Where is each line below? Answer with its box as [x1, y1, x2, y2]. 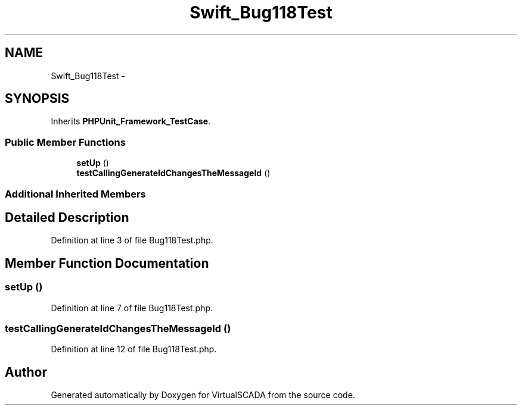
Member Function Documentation [5, 255, 209, 271]
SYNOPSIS [5, 91, 70, 107]
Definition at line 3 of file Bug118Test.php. [51, 235, 213, 246]
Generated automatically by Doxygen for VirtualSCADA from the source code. [51, 390, 355, 400]
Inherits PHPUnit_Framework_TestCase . [51, 116, 211, 127]
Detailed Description [5, 209, 129, 225]
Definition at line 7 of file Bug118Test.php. [51, 302, 213, 313]
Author [5, 364, 47, 380]
